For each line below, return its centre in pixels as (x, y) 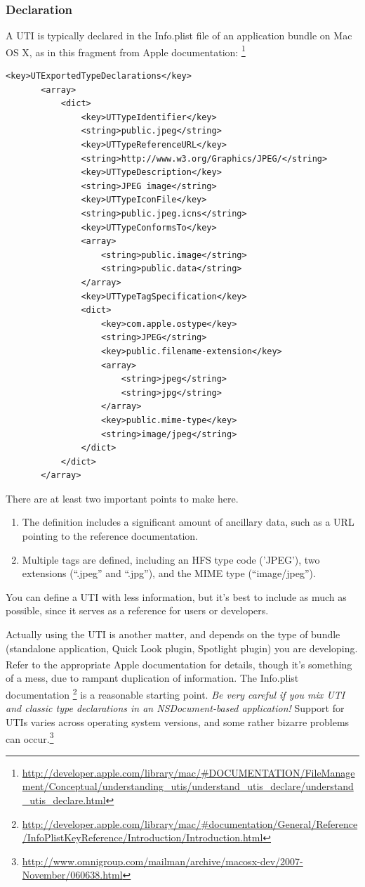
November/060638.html (72, 875)
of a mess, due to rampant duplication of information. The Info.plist (152, 678)
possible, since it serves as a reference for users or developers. (137, 610)
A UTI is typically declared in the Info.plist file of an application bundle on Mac (179, 35)
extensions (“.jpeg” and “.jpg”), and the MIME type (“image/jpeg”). (169, 573)
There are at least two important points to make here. (122, 498)
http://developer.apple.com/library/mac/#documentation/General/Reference (190, 823)
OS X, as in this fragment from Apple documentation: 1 (126, 51)
